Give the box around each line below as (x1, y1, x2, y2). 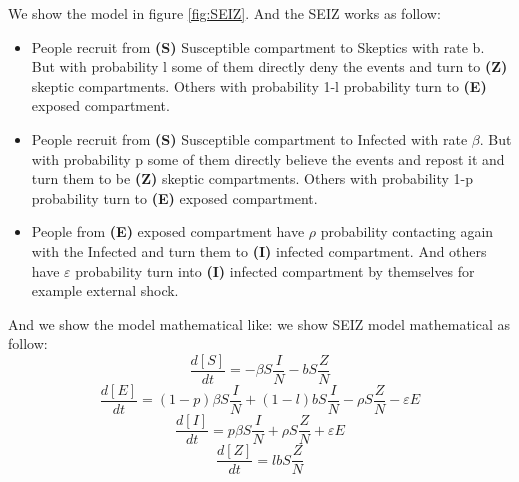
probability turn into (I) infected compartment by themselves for (75, 260, 475, 281)
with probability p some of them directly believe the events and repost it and (31, 148, 505, 169)
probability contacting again (320, 221, 494, 242)
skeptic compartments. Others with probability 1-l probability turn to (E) (31, 75, 487, 96)
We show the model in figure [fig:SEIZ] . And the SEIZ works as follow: (8, 3, 441, 23)
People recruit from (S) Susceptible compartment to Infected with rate (31, 128, 468, 149)
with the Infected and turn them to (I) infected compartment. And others (31, 240, 487, 261)
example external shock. (31, 280, 179, 301)
